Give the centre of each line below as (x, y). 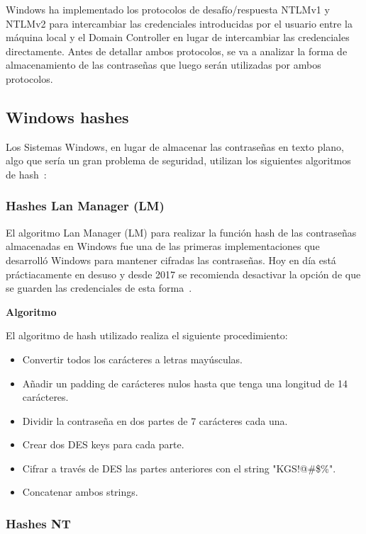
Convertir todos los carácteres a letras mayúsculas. (132, 359)
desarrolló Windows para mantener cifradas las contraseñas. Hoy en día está (171, 260)
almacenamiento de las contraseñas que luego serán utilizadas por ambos (163, 65)
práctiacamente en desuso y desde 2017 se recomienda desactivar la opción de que (183, 274)
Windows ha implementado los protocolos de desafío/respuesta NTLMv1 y (168, 9)
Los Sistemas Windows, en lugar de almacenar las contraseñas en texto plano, (175, 146)
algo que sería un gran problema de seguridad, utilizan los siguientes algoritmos (178, 160)
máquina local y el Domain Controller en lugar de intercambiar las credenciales (178, 37)
